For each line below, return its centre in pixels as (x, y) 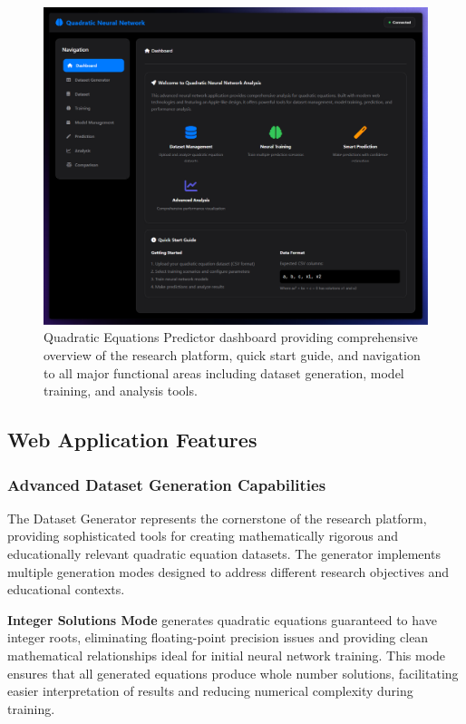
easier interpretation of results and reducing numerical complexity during (210, 691)
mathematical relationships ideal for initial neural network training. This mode (227, 655)
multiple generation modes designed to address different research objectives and (228, 571)
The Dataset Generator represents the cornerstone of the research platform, (217, 518)
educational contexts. (66, 589)
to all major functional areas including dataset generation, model (224, 372)
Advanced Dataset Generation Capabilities (167, 484)
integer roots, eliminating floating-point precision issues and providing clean (218, 637)
